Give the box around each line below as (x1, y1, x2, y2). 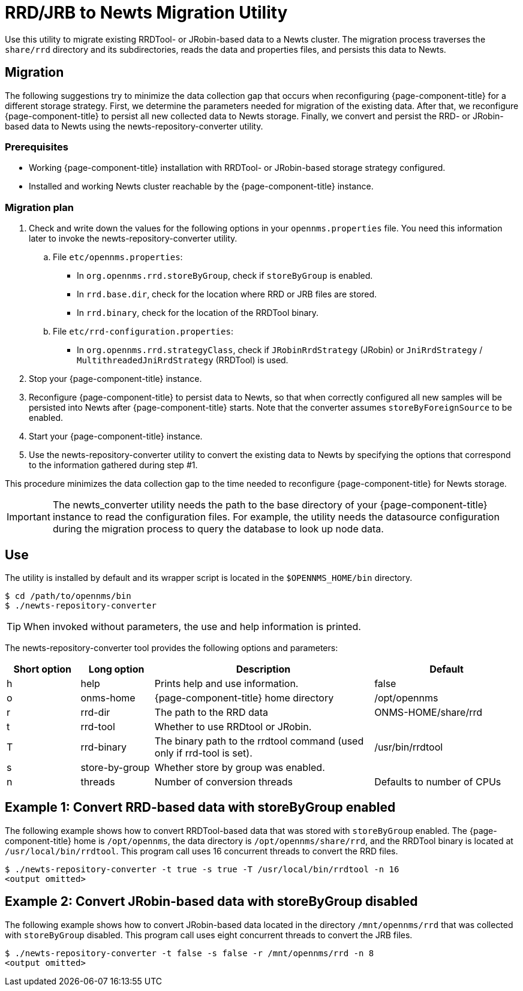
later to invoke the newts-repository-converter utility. (29, 233, 238, 244)
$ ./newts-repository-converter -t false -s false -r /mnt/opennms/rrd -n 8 (5, 948, 374, 958)
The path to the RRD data (154, 706, 269, 718)
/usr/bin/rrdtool (374, 740, 443, 753)
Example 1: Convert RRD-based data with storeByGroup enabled (5, 800, 396, 815)
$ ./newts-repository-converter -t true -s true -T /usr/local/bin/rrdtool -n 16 (5, 864, 399, 874)
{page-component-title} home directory (154, 691, 334, 704)
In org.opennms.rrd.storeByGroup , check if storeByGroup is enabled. (77, 270, 373, 281)
